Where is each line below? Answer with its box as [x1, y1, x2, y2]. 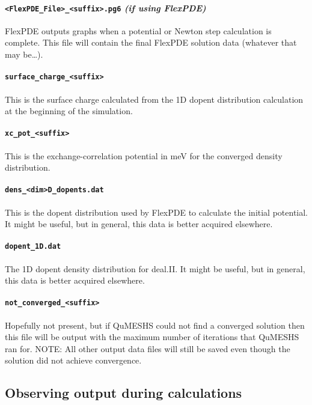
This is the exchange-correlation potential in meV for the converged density [5, 149, 283, 162]
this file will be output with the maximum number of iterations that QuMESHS [5, 330, 299, 343]
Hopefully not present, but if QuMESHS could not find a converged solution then [5, 318, 305, 331]
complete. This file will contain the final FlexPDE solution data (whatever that [5, 36, 297, 49]
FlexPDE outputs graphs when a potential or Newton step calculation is [5, 24, 272, 37]
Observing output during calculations [5, 383, 242, 402]
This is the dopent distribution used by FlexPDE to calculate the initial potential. [5, 206, 308, 218]
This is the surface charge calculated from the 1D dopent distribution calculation [5, 93, 304, 105]
